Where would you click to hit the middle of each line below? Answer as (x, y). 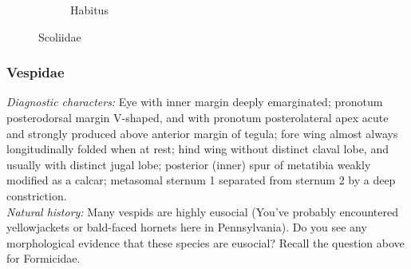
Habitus (89, 10)
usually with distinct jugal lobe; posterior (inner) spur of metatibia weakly (189, 164)
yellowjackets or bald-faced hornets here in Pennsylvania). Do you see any (187, 227)
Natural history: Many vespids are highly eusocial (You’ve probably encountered (202, 211)
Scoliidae (60, 36)
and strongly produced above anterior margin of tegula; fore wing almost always (202, 133)
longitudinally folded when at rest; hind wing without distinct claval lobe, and (198, 149)
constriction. (37, 195)
